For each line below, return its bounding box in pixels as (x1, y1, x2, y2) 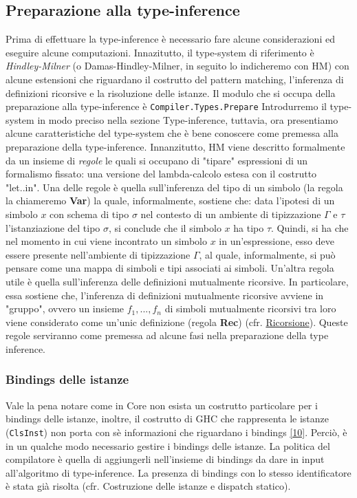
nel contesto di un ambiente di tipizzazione (140, 206, 321, 221)
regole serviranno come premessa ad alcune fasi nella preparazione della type (6, 328, 329, 343)
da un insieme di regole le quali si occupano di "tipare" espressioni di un (6, 153, 308, 167)
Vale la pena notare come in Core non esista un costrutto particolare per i (6, 398, 318, 412)
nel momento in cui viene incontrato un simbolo (6, 234, 207, 248)
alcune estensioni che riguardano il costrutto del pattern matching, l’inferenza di (6, 72, 344, 86)
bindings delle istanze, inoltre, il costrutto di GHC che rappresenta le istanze (6, 411, 329, 426)
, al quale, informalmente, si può (199, 247, 336, 261)
